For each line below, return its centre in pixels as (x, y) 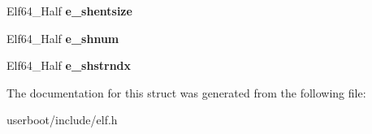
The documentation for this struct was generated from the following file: (186, 92)
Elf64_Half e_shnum (63, 38)
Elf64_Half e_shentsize (69, 11)
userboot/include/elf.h (62, 120)
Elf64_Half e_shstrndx (69, 65)
